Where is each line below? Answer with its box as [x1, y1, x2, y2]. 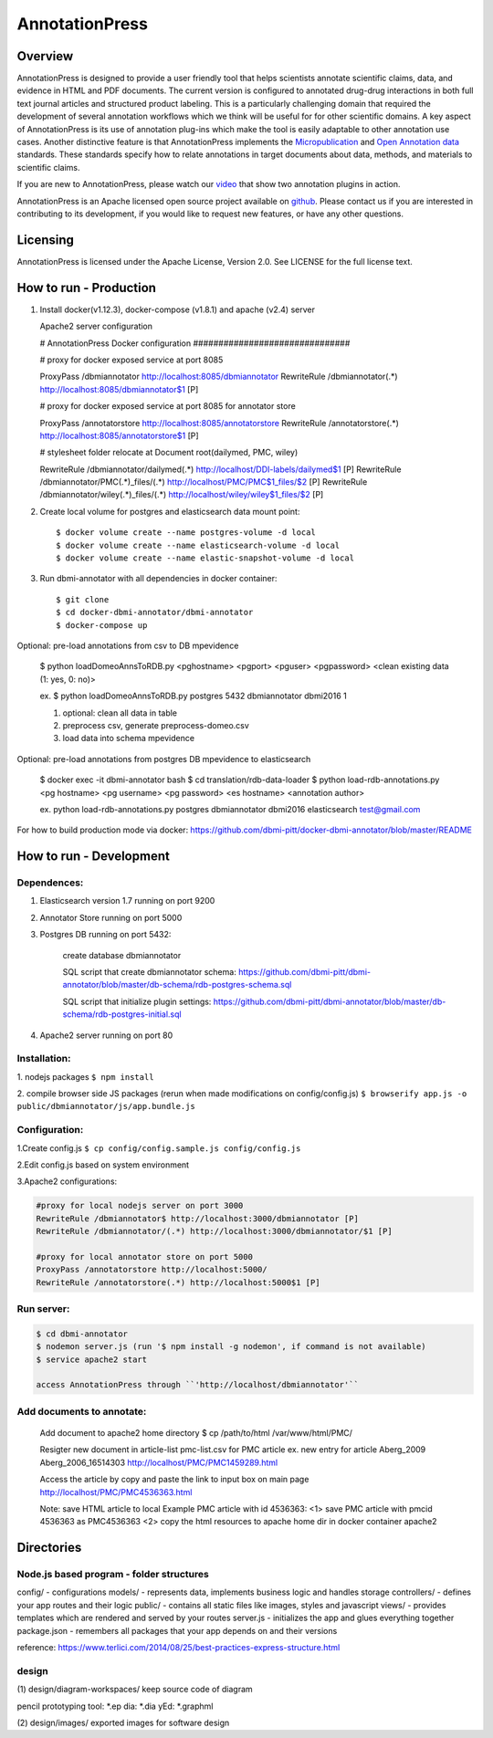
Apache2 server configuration [39, 320, 153, 332]
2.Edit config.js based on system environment [16, 1159, 190, 1170]
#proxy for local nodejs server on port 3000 [36, 1200, 244, 1211]
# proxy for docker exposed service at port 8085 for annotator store [39, 401, 296, 412]
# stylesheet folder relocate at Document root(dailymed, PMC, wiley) [39, 447, 299, 458]
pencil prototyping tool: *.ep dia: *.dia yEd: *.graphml [16, 1701, 214, 1712]
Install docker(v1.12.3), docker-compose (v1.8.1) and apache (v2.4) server [39, 304, 315, 315]
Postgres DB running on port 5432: [39, 929, 172, 940]
